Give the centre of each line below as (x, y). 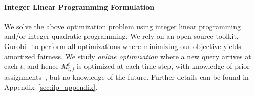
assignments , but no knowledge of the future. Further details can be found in (126, 76)
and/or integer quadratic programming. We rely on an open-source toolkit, (121, 36)
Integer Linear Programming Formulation (79, 6)
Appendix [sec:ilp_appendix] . (51, 87)
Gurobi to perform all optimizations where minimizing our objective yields (123, 46)
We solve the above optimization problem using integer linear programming (122, 26)
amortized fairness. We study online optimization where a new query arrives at (128, 56)
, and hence (41, 66)
